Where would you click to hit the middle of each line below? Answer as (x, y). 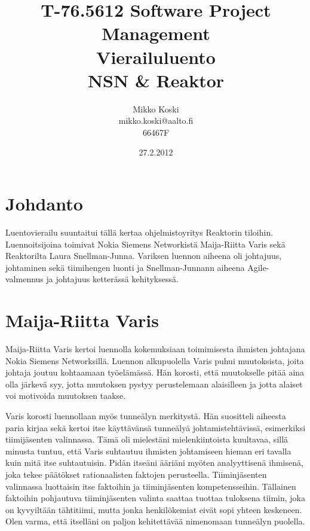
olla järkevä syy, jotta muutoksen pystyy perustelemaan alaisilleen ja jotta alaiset (154, 384)
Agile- (258, 267)
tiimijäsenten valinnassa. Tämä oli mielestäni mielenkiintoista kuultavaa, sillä (147, 439)
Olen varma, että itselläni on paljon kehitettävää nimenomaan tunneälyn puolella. (155, 521)
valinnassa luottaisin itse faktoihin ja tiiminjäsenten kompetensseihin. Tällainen (151, 486)
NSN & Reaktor (156, 80)
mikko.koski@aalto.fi (156, 120)
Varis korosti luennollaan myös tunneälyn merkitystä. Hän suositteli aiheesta (146, 416)
